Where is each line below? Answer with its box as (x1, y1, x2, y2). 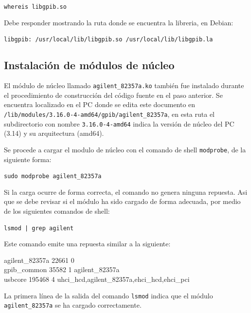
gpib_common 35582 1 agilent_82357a (4, 264, 120, 275)
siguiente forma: (4, 154, 52, 164)
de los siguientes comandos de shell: (4, 205, 110, 216)
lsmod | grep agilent (4, 224, 74, 232)
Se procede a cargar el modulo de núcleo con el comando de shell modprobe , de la (4, 144, 246, 154)
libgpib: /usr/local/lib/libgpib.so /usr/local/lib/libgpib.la (4, 36, 213, 43)
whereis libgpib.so (4, 3, 67, 10)
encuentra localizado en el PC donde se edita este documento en (4, 99, 196, 110)
